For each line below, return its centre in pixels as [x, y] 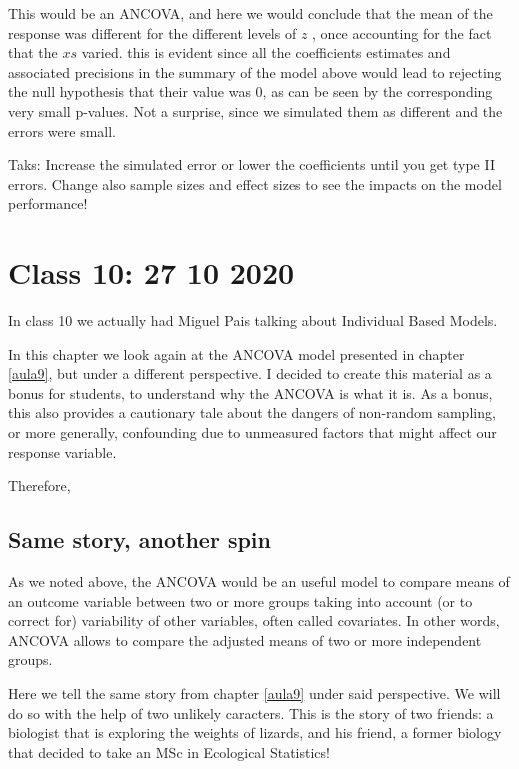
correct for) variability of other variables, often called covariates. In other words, [254, 620]
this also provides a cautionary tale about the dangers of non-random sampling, [252, 412]
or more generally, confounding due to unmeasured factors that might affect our [252, 432]
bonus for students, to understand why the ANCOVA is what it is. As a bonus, [250, 392]
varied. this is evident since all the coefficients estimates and [266, 52]
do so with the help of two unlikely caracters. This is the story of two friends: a [251, 712]
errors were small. [62, 130]
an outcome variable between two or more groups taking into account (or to [240, 600]
